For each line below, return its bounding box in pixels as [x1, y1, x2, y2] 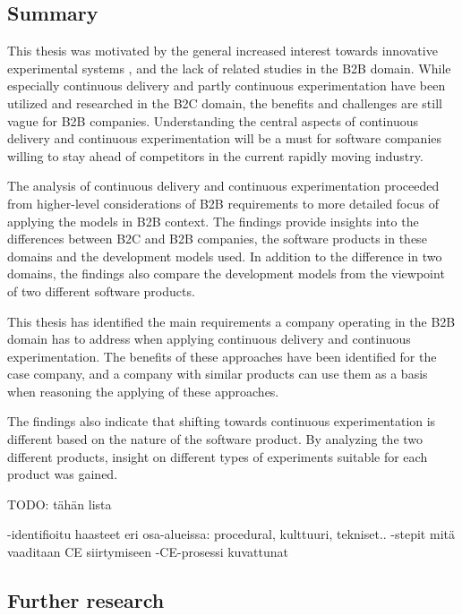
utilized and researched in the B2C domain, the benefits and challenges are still [7, 93, 442, 112]
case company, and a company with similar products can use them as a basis [7, 364, 428, 383]
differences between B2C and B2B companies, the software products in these [7, 229, 427, 248]
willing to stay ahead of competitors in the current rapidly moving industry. [7, 146, 423, 165]
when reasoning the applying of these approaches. [7, 381, 279, 400]
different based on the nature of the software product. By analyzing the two [7, 430, 423, 448]
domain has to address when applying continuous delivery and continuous [7, 329, 411, 348]
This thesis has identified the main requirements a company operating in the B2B [7, 312, 456, 330]
